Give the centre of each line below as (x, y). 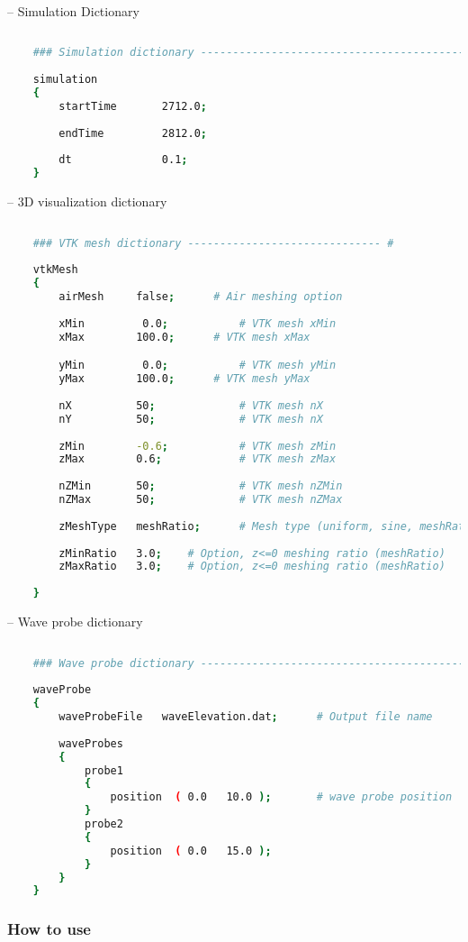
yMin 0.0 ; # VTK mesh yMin (198, 366)
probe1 (103, 770)
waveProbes (91, 743)
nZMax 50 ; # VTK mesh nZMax (201, 500)
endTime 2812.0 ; (133, 133)
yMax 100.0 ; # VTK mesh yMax (184, 379)
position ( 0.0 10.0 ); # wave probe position (281, 797)
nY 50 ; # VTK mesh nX (191, 419)
